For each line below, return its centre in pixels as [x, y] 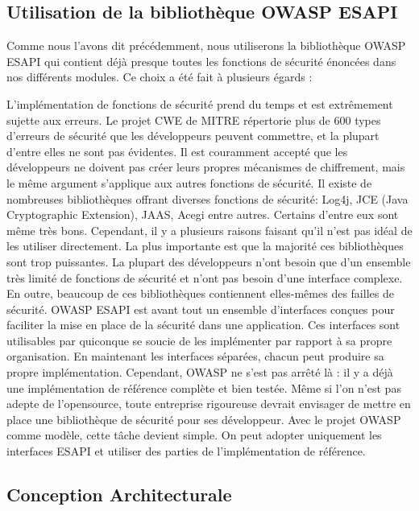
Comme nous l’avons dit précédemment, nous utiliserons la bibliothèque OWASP [206, 45]
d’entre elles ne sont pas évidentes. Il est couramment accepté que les [177, 151]
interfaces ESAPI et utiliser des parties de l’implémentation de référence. [186, 451]
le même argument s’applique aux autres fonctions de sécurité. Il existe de [189, 182]
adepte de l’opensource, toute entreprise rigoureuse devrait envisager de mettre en [209, 404]
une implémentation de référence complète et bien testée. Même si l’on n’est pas [204, 387]
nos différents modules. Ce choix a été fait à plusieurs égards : [160, 77]
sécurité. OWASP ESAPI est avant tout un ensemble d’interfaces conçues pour [201, 309]
